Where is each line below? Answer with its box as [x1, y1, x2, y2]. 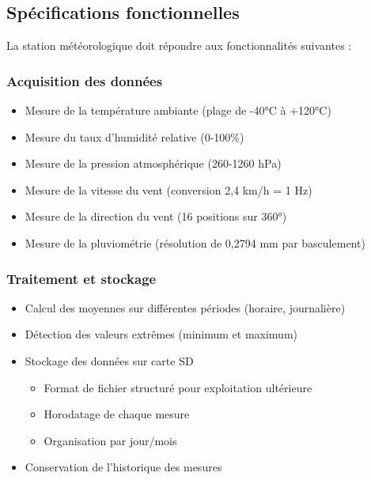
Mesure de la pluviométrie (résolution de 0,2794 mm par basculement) [25, 234, 365, 251]
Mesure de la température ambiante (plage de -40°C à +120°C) [25, 102, 331, 119]
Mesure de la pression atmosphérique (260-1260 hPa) [25, 155, 282, 172]
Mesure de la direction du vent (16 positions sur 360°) [25, 208, 287, 225]
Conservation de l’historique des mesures [25, 459, 222, 475]
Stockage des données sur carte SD [25, 352, 194, 369]
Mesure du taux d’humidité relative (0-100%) [25, 128, 244, 145]
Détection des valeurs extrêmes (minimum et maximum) [25, 326, 298, 342]
